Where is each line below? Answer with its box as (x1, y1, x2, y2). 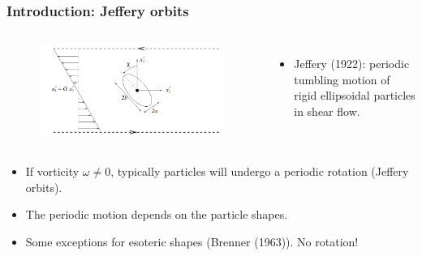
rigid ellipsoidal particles (294, 87, 416, 104)
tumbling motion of (294, 70, 390, 87)
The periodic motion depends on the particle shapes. (25, 206, 288, 223)
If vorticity (25, 162, 80, 179)
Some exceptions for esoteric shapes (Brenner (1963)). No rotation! (25, 233, 359, 250)
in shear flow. (294, 103, 360, 119)
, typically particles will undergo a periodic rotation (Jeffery (110, 162, 409, 179)
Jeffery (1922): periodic (294, 55, 410, 72)
